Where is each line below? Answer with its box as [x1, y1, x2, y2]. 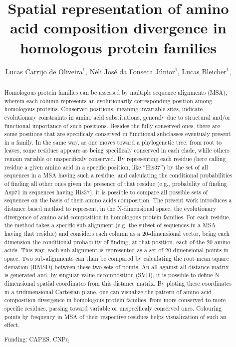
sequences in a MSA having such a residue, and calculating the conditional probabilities [4, 171, 233, 179]
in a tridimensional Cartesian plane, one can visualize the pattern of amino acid [4, 287, 212, 296]
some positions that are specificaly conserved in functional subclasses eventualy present [4, 130, 231, 138]
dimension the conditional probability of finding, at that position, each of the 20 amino [4, 237, 231, 246]
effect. [4, 321, 20, 329]
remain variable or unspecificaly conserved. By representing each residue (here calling [4, 155, 226, 163]
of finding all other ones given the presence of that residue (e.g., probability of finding [4, 179, 227, 188]
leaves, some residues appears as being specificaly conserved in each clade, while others [4, 146, 230, 155]
